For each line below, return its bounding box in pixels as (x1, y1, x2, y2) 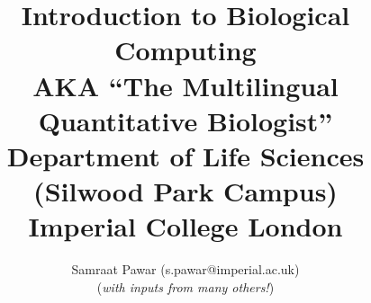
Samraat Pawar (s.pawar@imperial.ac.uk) (71, 260, 300, 279)
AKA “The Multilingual (32, 67, 339, 103)
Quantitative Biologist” (38, 102, 333, 138)
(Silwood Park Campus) (33, 173, 338, 209)
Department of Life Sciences (6, 137, 365, 174)
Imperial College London (28, 208, 343, 245)
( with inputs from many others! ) (96, 277, 275, 296)
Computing (114, 31, 257, 68)
